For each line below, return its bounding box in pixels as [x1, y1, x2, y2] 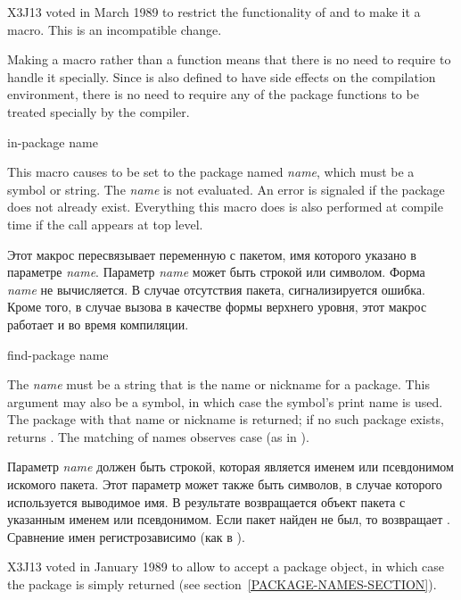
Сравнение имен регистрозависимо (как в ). [7, 527, 245, 546]
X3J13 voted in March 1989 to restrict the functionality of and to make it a [7, 3, 421, 21]
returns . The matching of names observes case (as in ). [7, 427, 309, 446]
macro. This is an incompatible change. [7, 20, 222, 38]
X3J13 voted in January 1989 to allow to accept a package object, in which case [7, 557, 445, 576]
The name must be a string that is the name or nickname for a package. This [7, 375, 430, 394]
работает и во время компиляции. [7, 314, 189, 333]
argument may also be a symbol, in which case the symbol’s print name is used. [7, 392, 443, 411]
